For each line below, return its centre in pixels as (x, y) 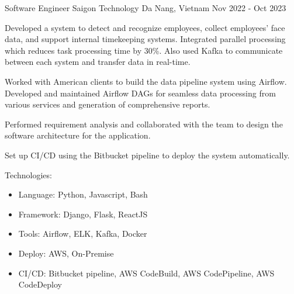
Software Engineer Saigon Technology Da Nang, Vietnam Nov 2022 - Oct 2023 (146, 8)
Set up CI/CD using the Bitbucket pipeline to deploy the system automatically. (147, 155)
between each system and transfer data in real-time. (98, 62)
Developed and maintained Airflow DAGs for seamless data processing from (140, 93)
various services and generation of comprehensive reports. (108, 104)
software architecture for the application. (78, 135)
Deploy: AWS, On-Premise (66, 253)
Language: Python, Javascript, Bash (83, 194)
